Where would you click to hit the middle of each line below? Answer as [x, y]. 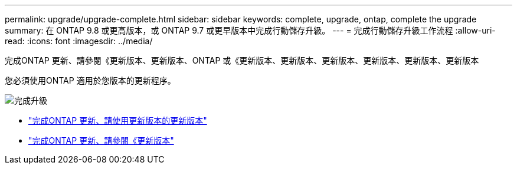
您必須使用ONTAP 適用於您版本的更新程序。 [90, 80]
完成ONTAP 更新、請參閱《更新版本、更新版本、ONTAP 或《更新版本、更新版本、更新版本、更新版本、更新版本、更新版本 [242, 60]
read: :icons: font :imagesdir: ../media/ [79, 41]
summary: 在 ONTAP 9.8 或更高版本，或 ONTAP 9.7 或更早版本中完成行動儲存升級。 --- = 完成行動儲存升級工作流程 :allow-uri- [250, 30]
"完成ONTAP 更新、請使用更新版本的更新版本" [118, 120]
